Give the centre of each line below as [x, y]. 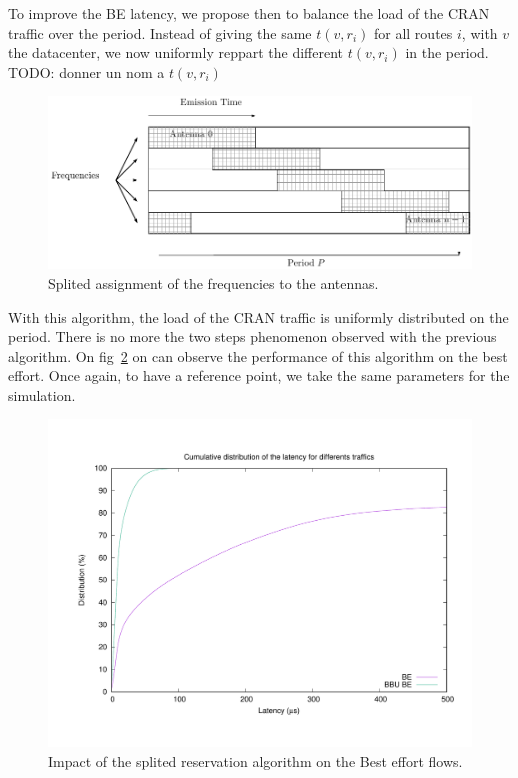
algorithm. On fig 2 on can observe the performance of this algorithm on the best [258, 355]
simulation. [42, 394]
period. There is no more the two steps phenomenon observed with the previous [252, 336]
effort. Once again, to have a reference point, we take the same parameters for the [259, 375]
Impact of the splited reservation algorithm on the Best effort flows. [255, 760]
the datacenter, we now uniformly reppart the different [176, 52]
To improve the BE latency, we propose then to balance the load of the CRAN [249, 13]
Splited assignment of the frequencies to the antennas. [213, 282]
